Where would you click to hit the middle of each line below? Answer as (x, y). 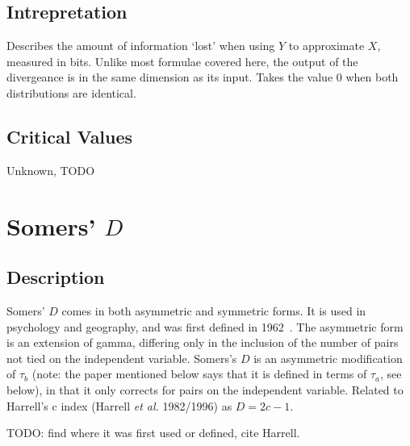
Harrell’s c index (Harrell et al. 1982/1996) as (119, 405)
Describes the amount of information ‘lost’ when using (141, 46)
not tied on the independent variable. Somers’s (122, 358)
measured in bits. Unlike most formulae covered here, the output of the (182, 61)
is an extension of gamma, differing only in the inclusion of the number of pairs (203, 342)
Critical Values (70, 136)
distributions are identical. (71, 92)
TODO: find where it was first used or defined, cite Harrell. (153, 433)
